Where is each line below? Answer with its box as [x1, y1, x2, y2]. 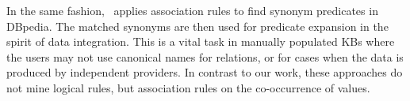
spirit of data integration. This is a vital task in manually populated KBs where [6, 33, 395, 50]
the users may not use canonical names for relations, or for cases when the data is [6, 48, 404, 65]
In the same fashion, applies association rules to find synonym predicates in [6, 2, 378, 18]
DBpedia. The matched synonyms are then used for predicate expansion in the [6, 17, 389, 34]
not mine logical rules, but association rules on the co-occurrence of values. [6, 79, 370, 95]
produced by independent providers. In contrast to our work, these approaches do [6, 64, 403, 80]
